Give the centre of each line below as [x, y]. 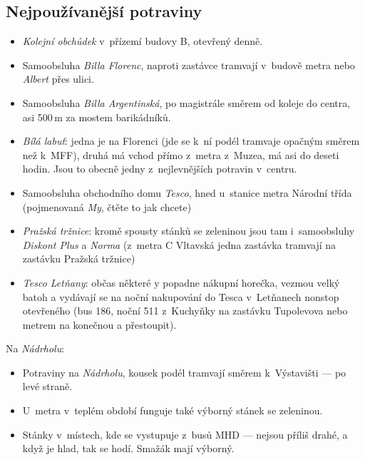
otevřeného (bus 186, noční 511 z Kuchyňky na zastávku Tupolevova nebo [185, 311]
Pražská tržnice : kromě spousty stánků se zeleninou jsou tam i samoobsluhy [189, 231]
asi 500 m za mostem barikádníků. [97, 117]
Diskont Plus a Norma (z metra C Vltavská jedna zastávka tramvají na [179, 244]
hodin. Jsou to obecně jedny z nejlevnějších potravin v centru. [160, 169]
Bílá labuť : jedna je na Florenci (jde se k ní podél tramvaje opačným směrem [191, 141]
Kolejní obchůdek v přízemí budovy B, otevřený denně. [143, 41]
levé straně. [47, 386]
